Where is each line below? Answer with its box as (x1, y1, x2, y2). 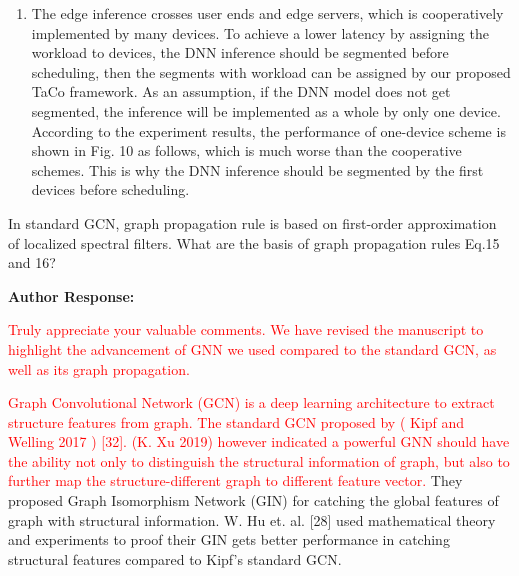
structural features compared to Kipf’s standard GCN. (8, 548, 342, 569)
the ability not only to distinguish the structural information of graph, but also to (8, 450, 510, 471)
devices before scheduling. (31, 179, 190, 200)
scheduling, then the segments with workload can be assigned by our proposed (31, 61, 511, 82)
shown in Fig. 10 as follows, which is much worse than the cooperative (31, 140, 462, 161)
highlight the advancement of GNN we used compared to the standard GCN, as (8, 338, 497, 359)
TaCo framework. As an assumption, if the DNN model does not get (31, 81, 451, 102)
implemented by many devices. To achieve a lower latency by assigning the (31, 22, 489, 43)
